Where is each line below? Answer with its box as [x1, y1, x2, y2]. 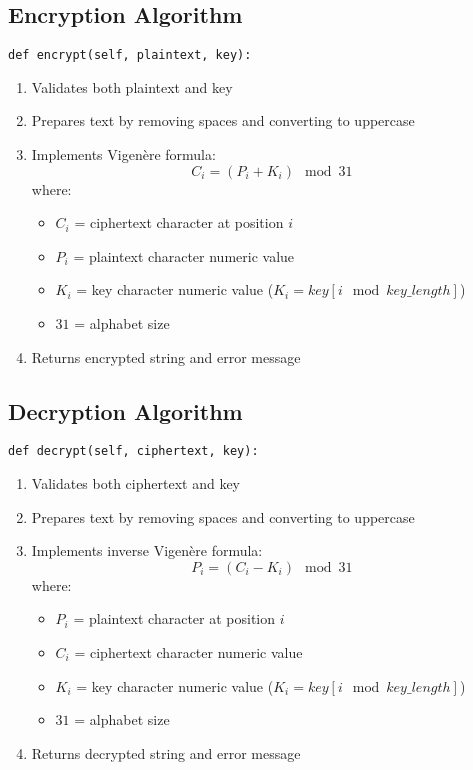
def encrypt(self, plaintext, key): [8, 48, 252, 63]
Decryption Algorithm [8, 395, 243, 426]
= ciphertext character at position [74, 212, 284, 233]
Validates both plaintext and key [31, 76, 233, 97]
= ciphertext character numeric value [74, 642, 303, 663]
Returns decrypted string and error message [31, 742, 301, 763]
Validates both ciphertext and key [31, 473, 240, 494]
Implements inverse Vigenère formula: [31, 540, 263, 561]
